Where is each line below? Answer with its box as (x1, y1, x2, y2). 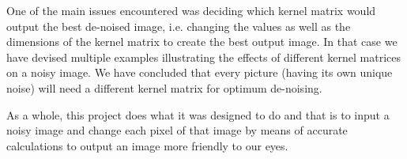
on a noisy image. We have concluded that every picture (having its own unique (6, 64, 393, 81)
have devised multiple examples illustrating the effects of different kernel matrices (6, 48, 401, 65)
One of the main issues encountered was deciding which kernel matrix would (6, 2, 376, 18)
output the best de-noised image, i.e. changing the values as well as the (6, 17, 351, 34)
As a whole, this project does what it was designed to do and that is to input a (6, 106, 390, 123)
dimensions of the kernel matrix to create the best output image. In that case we (6, 33, 398, 50)
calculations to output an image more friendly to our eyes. (6, 137, 288, 153)
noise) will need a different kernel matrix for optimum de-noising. (6, 79, 322, 96)
